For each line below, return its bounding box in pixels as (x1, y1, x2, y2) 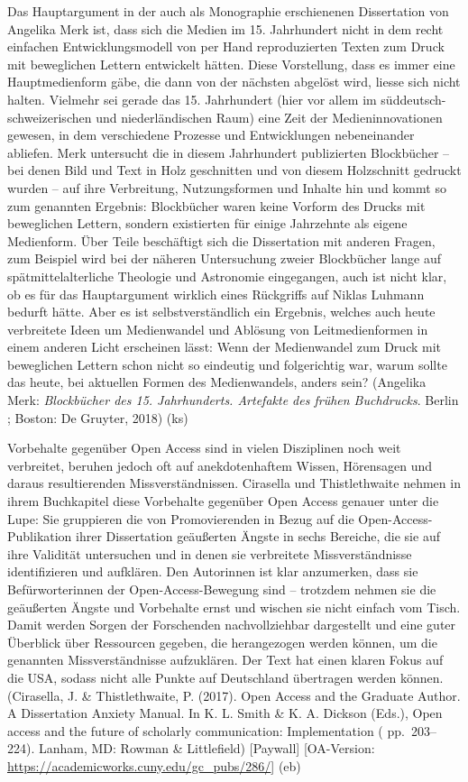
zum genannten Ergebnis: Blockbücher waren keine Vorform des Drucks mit (7, 196, 426, 215)
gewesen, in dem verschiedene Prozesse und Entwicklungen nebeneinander (7, 125, 415, 144)
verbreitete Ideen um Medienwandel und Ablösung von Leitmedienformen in (7, 319, 428, 338)
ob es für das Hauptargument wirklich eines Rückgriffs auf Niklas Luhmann (7, 284, 425, 303)
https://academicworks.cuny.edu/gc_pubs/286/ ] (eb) (7, 756, 301, 775)
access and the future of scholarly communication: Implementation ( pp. (7, 721, 405, 740)
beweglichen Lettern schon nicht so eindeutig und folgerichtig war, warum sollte (7, 354, 447, 373)
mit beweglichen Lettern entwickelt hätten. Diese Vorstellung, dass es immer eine (7, 54, 455, 73)
